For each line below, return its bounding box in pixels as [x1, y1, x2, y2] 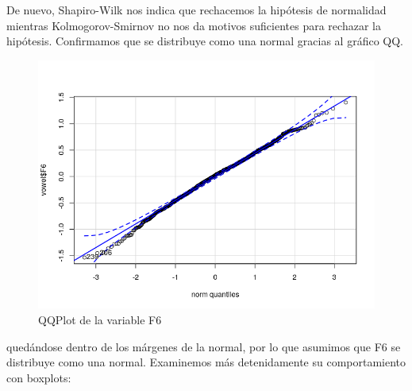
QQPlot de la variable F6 [38, 311, 162, 327]
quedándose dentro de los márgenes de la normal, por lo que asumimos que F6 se [6, 338, 401, 354]
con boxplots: [6, 369, 71, 385]
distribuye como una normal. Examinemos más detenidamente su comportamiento [6, 354, 406, 370]
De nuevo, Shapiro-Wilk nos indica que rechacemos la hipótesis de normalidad [6, 2, 387, 17]
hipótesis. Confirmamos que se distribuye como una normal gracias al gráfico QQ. [6, 33, 403, 49]
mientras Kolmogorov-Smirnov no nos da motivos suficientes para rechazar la [6, 17, 381, 33]
